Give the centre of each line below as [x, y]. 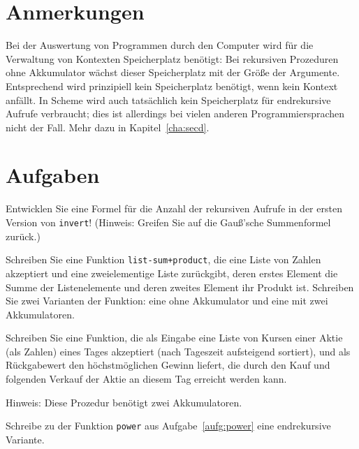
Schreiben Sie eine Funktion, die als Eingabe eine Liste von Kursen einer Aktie [174, 338]
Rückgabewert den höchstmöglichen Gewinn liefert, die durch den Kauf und [168, 365]
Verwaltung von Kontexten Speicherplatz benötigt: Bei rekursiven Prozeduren [172, 58]
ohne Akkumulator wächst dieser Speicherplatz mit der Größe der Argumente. [173, 72]
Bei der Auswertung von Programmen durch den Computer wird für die [160, 45]
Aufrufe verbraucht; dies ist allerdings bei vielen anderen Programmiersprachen [175, 113]
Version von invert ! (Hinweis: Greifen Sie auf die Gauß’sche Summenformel [168, 222]
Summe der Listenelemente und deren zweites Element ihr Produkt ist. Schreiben [180, 287]
